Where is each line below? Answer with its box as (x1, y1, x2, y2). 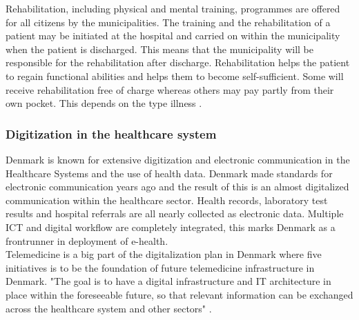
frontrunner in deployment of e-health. (6, 233, 168, 248)
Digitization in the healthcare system (6, 125, 217, 142)
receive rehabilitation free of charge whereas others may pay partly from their (6, 82, 334, 97)
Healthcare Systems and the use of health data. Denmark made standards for (6, 166, 333, 180)
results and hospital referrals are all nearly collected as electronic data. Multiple (6, 206, 344, 221)
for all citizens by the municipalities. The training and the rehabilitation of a (6, 14, 331, 29)
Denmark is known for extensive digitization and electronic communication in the (6, 152, 350, 166)
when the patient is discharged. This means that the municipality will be (6, 41, 314, 56)
